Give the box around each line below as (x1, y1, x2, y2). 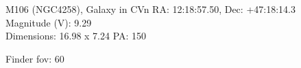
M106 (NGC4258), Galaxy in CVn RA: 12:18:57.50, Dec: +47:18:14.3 (5, 2, 296, 16)
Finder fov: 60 (5, 51, 64, 65)
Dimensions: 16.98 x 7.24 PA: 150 (5, 29, 147, 43)
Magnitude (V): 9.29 (5, 15, 92, 29)
